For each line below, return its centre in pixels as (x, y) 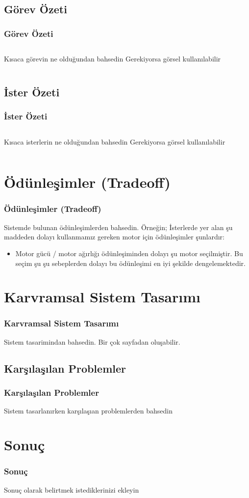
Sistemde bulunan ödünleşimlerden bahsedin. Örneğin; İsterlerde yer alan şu (118, 227)
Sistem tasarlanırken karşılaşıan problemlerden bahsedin (88, 411)
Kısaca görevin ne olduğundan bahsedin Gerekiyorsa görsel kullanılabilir (112, 59)
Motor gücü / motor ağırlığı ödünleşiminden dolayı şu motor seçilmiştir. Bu (129, 253)
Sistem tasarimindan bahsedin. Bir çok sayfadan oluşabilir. (92, 341)
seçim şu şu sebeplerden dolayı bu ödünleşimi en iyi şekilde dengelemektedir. (130, 263)
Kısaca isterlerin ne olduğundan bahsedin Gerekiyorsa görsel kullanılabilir (115, 141)
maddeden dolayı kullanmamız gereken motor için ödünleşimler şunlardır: (114, 237)
